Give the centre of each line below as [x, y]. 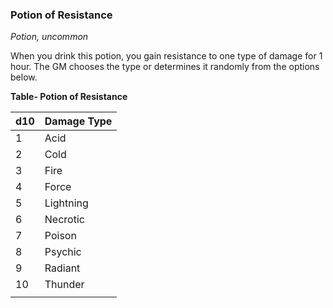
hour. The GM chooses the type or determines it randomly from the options [165, 67]
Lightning [66, 203]
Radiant [62, 268]
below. [24, 77]
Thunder [64, 285]
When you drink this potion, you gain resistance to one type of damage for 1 [166, 56]
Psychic [63, 252]
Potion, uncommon [49, 37]
